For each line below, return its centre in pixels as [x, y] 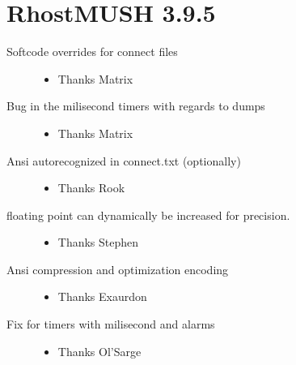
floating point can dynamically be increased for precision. [148, 215]
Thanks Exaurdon [102, 296]
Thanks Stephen [98, 242]
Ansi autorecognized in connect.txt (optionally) [124, 160]
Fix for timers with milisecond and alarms [111, 324]
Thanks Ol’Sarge [99, 351]
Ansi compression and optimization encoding [118, 269]
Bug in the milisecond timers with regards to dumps [136, 106]
